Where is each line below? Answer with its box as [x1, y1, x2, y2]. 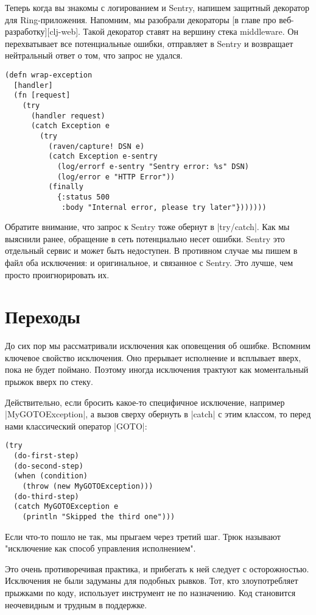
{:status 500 [57, 192, 110, 201]
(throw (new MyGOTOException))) [22, 482, 153, 491]
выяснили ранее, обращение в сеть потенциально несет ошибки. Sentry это [5, 232, 285, 245]
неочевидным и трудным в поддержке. [5, 598, 147, 611]
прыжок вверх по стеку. [5, 375, 93, 388]
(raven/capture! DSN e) [48, 142, 145, 151]
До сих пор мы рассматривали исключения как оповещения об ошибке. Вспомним [5, 339, 311, 352]
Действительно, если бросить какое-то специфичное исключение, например [5, 395, 285, 408]
